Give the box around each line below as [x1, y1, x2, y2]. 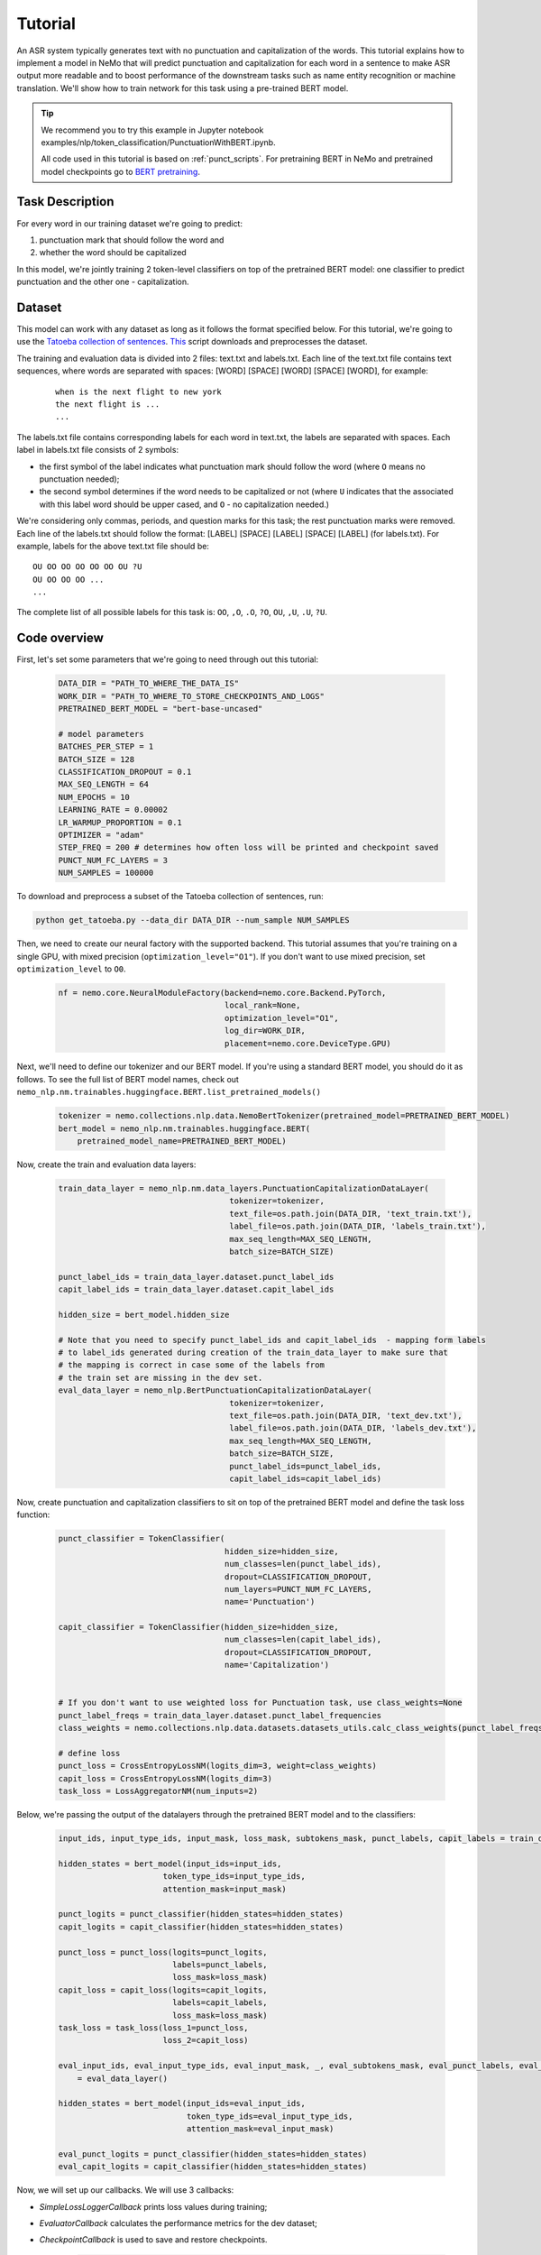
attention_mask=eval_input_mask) [186, 2124, 335, 2134]
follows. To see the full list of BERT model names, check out [16, 1073, 239, 1084]
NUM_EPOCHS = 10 [58, 792, 131, 802]
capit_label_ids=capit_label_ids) [229, 1473, 382, 1484]
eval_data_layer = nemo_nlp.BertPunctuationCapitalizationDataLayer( [58, 1385, 372, 1395]
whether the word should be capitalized [39, 247, 187, 258]
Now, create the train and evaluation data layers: [16, 1159, 197, 1170]
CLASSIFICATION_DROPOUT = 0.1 [58, 767, 192, 778]
